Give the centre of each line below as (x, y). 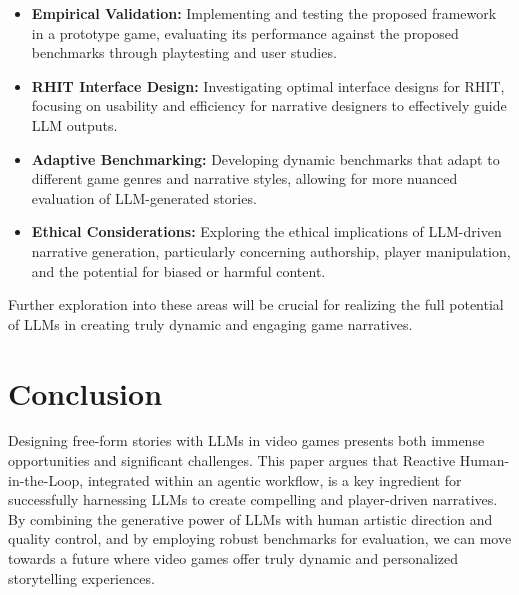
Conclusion (85, 392)
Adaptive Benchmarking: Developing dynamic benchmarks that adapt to (265, 158)
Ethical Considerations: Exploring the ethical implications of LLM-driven (266, 231)
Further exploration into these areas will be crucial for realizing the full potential (256, 304)
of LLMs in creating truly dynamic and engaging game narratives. (210, 323)
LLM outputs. (74, 124)
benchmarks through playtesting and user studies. (184, 52)
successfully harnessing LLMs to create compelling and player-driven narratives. (253, 499)
